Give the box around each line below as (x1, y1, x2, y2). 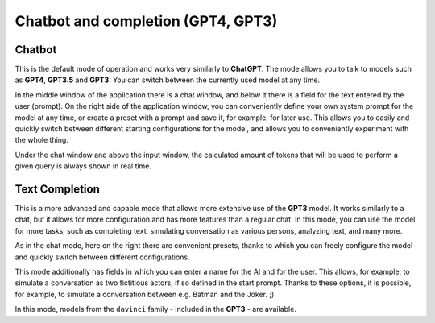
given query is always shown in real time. (14, 161, 152, 171)
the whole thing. (14, 135, 68, 145)
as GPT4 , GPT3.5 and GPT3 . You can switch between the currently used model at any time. (14, 75, 321, 85)
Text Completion (14, 182, 100, 196)
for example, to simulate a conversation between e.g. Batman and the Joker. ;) (14, 289, 275, 299)
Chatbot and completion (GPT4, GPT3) (14, 12, 278, 30)
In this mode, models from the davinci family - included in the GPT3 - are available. (14, 304, 297, 314)
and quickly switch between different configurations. (14, 252, 190, 262)
